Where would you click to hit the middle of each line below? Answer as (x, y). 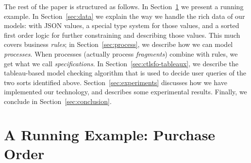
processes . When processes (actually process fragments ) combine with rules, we (121, 53)
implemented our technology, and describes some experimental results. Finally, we (125, 92)
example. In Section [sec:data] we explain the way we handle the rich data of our (125, 16)
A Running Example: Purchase (110, 134)
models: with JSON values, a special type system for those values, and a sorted (122, 25)
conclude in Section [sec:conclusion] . (58, 101)
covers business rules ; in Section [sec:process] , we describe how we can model (118, 44)
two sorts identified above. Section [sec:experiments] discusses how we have (116, 82)
